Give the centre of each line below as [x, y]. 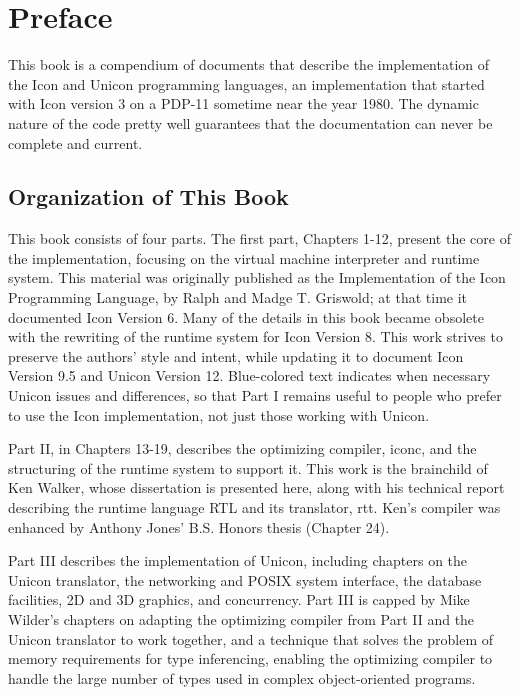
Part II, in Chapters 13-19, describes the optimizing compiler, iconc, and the [242, 448]
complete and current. [75, 142]
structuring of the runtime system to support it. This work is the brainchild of [248, 467]
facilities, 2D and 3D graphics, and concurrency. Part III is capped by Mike [239, 599]
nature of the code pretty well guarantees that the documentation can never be [250, 122]
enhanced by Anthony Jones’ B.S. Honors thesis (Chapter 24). [199, 526]
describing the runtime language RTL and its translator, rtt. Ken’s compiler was [254, 507]
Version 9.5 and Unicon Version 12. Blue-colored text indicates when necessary [249, 375]
